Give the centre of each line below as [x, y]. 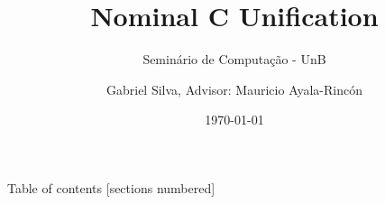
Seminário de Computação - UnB [234, 59]
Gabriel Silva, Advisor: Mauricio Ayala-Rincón [234, 89]
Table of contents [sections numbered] [111, 187]
